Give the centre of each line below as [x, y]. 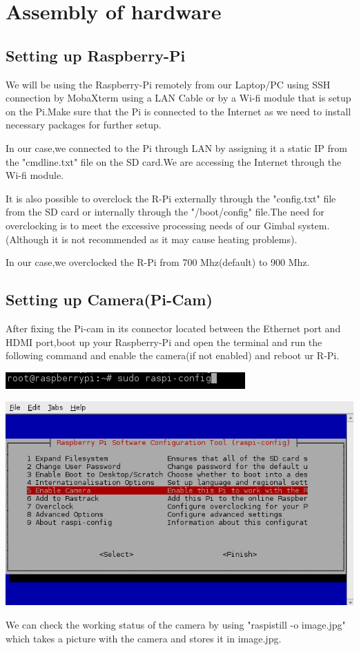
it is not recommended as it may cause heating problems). [175, 239]
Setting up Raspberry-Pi [96, 55]
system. [314, 225]
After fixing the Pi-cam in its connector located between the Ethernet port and [173, 328]
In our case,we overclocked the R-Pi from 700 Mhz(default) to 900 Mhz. [158, 262]
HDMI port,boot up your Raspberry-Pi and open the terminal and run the [164, 342]
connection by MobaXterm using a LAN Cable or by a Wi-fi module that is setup [178, 98]
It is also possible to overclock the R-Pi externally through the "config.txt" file [171, 198]
